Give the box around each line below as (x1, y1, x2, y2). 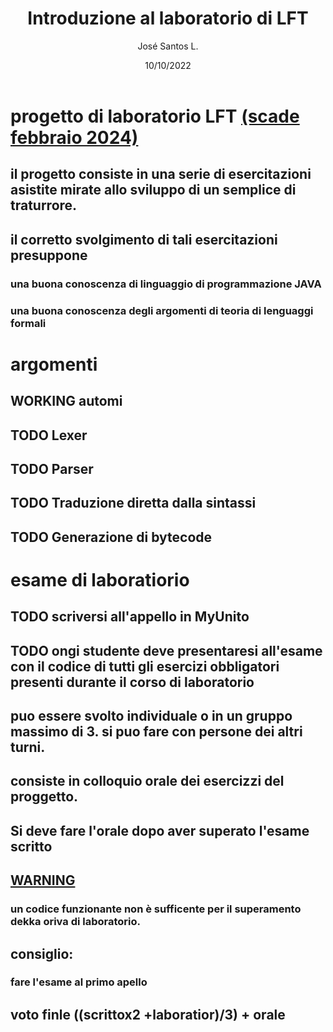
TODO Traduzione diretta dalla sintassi (10, 495, 257, 512)
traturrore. (10, 197, 78, 214)
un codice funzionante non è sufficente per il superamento (10, 902, 302, 916)
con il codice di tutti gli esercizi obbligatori (10, 658, 280, 675)
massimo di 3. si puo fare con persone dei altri (10, 723, 303, 741)
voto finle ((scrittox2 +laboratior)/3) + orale (10, 1006, 286, 1023)
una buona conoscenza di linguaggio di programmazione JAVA (10, 277, 322, 291)
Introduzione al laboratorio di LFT (27, 7, 309, 30)
